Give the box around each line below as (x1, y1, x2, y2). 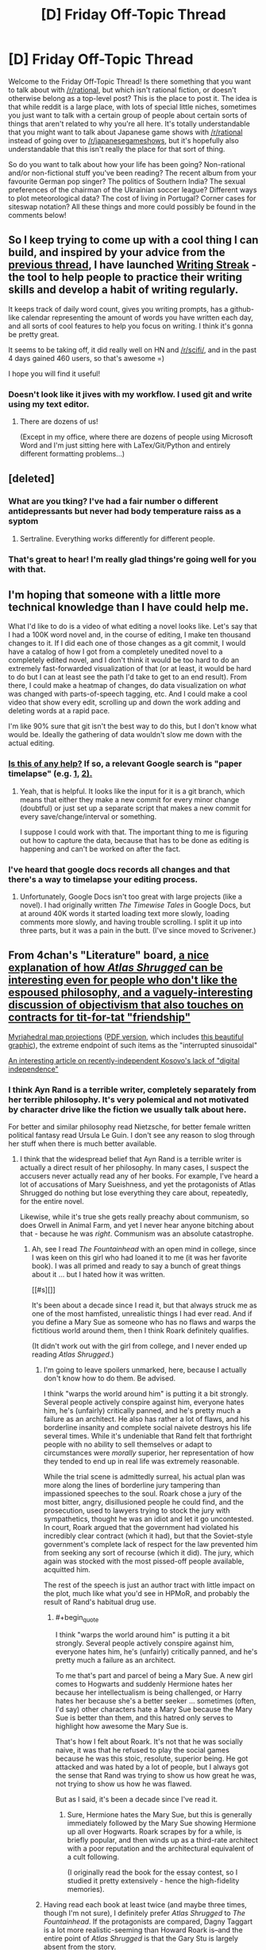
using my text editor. (8, 398, 90, 410)
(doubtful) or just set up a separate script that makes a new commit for (19, 803, 252, 813)
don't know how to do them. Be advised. (43, 1373, 176, 1383)
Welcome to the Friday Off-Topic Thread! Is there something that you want (8, 76, 252, 86)
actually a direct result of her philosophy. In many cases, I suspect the (19, 1163, 249, 1172)
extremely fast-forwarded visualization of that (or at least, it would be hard (8, 664, 252, 674)
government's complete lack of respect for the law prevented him (43, 1540, 258, 1549)
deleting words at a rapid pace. (8, 706, 110, 716)
